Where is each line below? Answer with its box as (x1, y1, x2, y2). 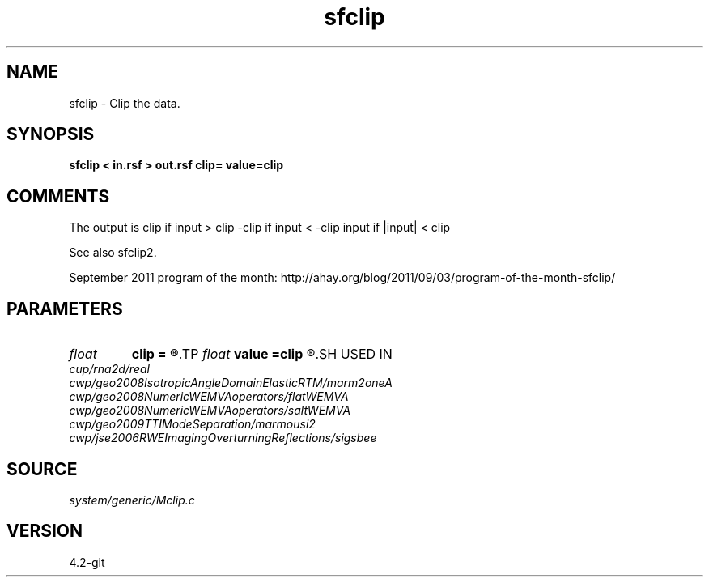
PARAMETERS (6, 298, 123, 319)
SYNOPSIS (6, 124, 95, 145)
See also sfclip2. (69, 245, 157, 260)
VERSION (6, 521, 83, 542)
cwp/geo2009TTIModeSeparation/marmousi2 (69, 417, 316, 432)
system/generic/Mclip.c (69, 492, 195, 507)
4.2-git (69, 555, 105, 569)
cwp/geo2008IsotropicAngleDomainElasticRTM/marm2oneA (69, 376, 393, 390)
